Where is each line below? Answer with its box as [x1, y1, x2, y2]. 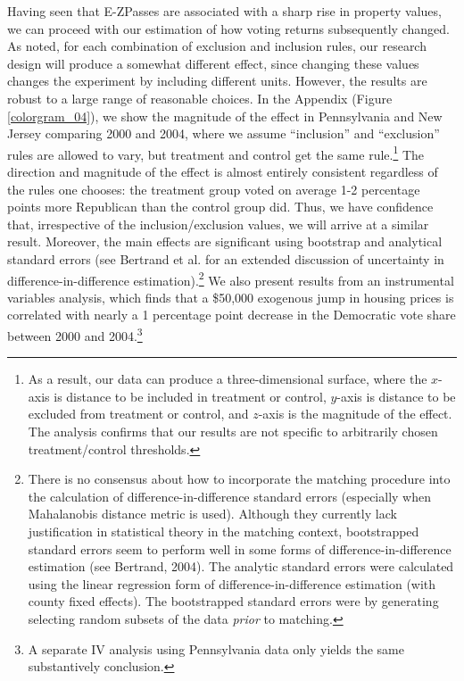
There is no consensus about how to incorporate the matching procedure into [28, 469, 451, 488]
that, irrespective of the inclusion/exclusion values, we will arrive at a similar [7, 214, 429, 233]
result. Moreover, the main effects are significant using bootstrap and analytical [7, 232, 443, 251]
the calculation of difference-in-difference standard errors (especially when [28, 486, 431, 505]
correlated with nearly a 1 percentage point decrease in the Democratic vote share [7, 305, 456, 324]
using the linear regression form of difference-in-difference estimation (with [28, 574, 436, 593]
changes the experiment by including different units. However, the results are [7, 71, 427, 90]
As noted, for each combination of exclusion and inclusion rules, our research [7, 37, 427, 55]
